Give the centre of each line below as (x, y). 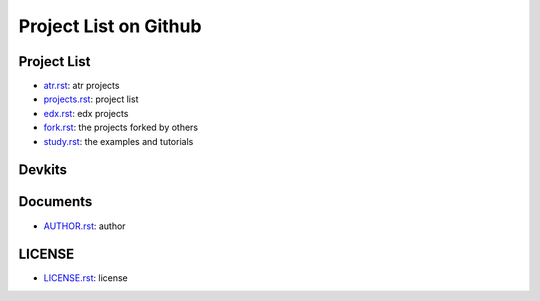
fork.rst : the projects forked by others (121, 127)
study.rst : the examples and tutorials (118, 141)
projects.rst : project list (91, 99)
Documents (55, 201)
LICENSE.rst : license (86, 278)
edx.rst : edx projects (86, 113)
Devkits (43, 170)
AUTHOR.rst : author (84, 226)
